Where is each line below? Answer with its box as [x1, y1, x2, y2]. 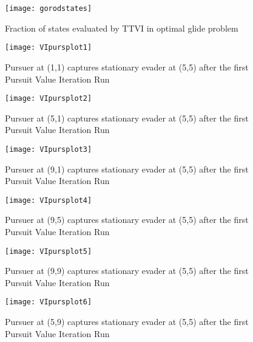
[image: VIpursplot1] [5, 43, 92, 52]
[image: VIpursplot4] [5, 196, 92, 205]
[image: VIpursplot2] [5, 94, 92, 103]
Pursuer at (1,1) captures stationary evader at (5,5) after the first [5, 60, 249, 73]
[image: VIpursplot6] [5, 298, 92, 307]
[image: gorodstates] [5, 4, 92, 13]
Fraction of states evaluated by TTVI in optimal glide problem [5, 21, 238, 34]
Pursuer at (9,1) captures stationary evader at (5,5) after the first [5, 162, 249, 175]
